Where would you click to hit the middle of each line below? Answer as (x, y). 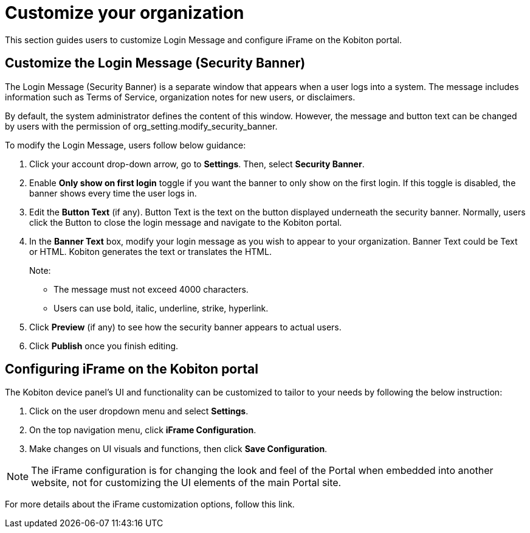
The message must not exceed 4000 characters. (151, 289)
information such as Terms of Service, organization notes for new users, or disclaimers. (180, 97)
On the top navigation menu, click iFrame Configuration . (143, 430)
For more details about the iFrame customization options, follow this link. (150, 504)
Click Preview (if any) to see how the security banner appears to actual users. (185, 327)
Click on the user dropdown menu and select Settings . (139, 411)
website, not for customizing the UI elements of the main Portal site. (186, 483)
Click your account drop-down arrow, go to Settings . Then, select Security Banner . (197, 164)
